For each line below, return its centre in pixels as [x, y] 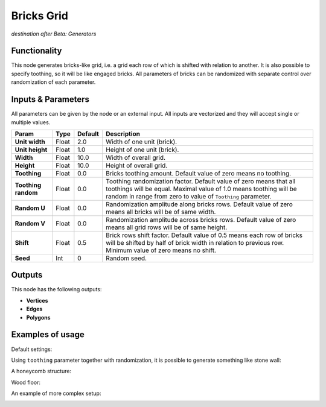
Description [123, 134]
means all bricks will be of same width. [161, 212]
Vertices [37, 300]
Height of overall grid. [137, 165]
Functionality [37, 51]
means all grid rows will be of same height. [167, 227]
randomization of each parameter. [53, 82]
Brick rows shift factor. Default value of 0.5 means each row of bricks [204, 235]
